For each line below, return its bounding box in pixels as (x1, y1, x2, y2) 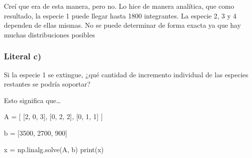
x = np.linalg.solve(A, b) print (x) (4, 144, 104, 154)
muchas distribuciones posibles (4, 29, 95, 39)
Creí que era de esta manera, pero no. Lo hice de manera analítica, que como (4, 1, 234, 11)
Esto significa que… (4, 95, 61, 105)
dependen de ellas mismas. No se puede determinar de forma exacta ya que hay (4, 20, 241, 30)
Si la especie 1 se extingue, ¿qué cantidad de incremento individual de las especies (4, 69, 249, 79)
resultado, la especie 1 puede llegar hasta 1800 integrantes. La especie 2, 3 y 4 (4, 10, 237, 20)
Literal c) (4, 50, 41, 62)
